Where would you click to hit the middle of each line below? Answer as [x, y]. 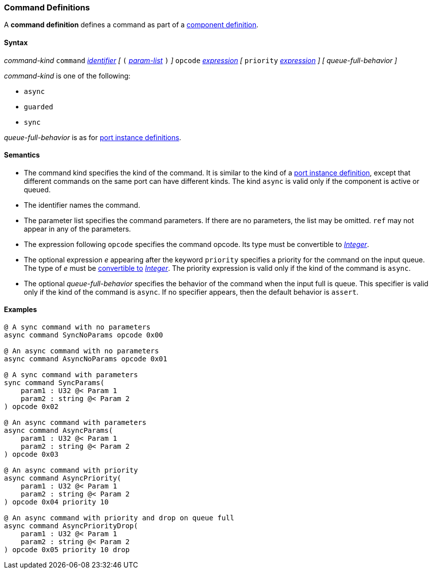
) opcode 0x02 [31, 407]
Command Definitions [47, 7]
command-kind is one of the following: [67, 76]
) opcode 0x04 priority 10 [56, 502]
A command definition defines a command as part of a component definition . [131, 25]
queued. [37, 189]
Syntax [16, 42]
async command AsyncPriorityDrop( [71, 526]
